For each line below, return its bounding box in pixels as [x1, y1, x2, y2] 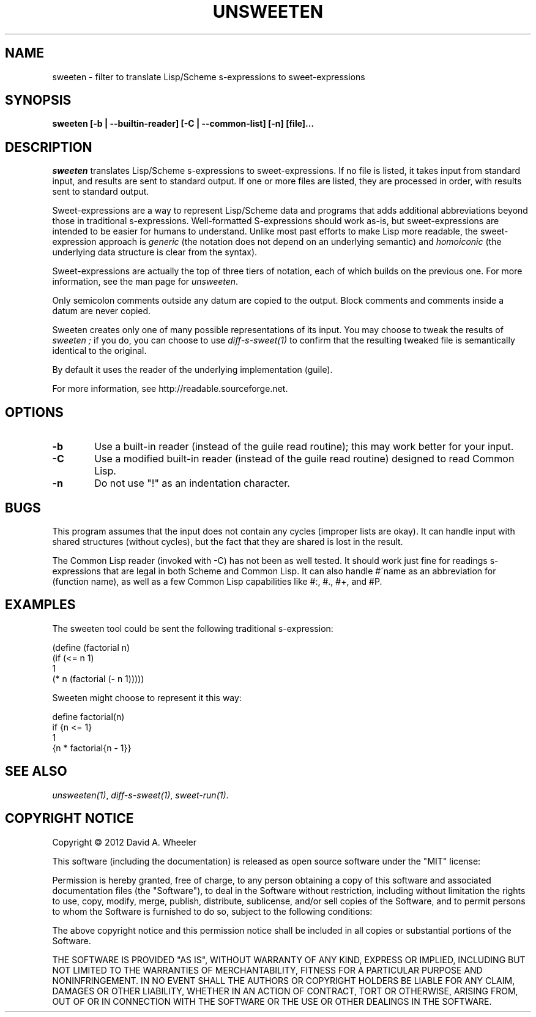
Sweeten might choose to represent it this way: [52, 692, 242, 703]
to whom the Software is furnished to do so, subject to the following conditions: [52, 906, 373, 917]
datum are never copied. [52, 306, 151, 317]
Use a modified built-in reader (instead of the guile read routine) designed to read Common [94, 452, 515, 465]
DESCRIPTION [5, 139, 92, 155]
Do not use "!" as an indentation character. [94, 477, 290, 490]
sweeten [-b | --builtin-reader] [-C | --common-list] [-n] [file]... [52, 118, 315, 129]
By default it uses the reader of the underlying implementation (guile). [52, 364, 333, 375]
